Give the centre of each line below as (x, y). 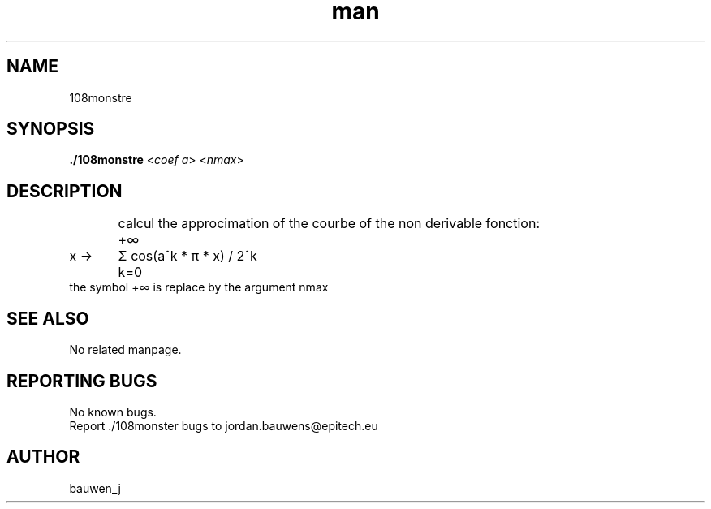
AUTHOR (43, 457)
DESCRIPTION (65, 191)
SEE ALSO (48, 318)
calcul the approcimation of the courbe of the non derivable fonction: (329, 224)
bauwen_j (95, 488)
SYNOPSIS (51, 129)
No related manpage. (125, 350)
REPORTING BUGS (82, 381)
